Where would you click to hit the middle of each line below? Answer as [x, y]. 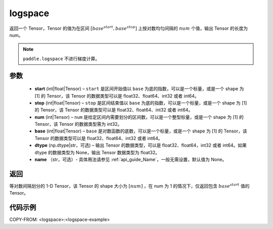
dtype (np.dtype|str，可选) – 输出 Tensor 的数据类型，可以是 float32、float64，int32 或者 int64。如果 [141, 145]
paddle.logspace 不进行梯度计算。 [61, 59]
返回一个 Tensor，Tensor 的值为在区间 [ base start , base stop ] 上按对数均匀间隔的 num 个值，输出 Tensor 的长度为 [128, 28]
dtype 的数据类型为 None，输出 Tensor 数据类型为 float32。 [97, 152]
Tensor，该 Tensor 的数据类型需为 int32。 [78, 124]
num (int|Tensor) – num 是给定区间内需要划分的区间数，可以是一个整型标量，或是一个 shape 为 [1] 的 [139, 117]
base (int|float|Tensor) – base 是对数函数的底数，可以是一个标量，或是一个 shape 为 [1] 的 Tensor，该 [141, 131]
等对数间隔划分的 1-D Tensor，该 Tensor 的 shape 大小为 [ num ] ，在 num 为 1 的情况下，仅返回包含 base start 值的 [129, 186]
